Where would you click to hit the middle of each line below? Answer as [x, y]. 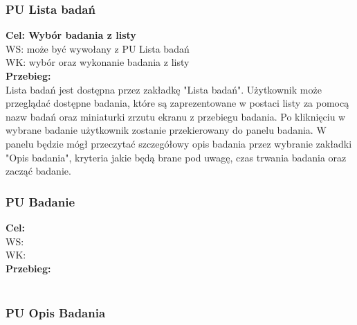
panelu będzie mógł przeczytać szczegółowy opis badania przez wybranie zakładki [179, 143]
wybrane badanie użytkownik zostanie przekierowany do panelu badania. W [166, 130]
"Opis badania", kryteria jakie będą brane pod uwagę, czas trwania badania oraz [176, 157]
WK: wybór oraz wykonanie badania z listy [98, 62]
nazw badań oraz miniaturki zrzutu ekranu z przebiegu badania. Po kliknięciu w [176, 116]
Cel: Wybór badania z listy [71, 35]
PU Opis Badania [56, 312]
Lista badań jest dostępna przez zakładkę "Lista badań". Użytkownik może [164, 89]
